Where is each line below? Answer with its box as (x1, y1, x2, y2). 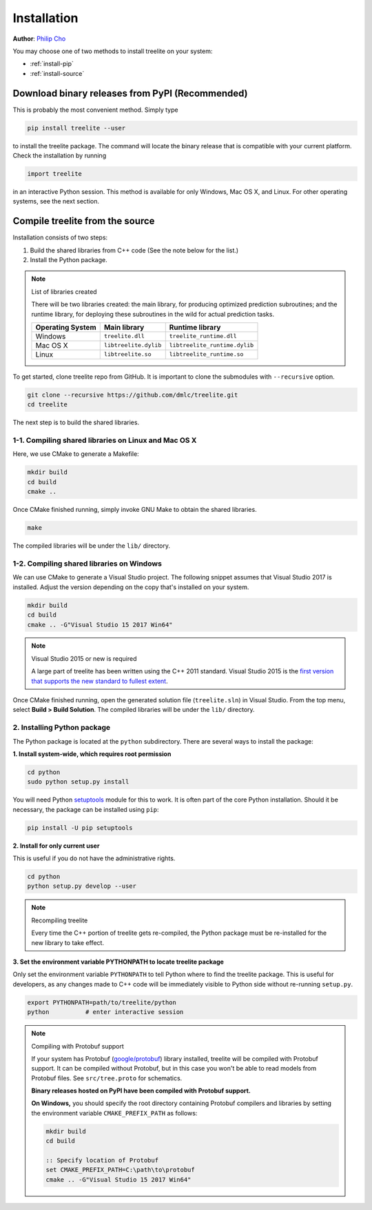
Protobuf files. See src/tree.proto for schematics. (31, 1073, 183, 1082)
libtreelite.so (103, 350, 152, 358)
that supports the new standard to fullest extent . (31, 677, 168, 685)
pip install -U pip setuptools (27, 824, 134, 831)
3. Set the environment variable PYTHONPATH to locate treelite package (12, 958, 224, 966)
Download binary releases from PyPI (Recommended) (12, 87, 248, 99)
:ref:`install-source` (30, 69, 85, 77)
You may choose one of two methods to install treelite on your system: (12, 47, 213, 55)
